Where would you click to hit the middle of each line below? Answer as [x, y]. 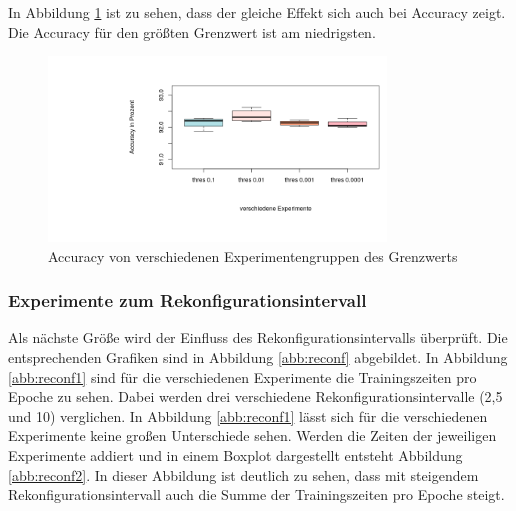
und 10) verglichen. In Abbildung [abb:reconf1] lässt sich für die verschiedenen [248, 415]
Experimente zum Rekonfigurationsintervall [187, 300]
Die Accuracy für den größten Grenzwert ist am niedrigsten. [192, 31]
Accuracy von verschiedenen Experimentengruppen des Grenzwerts [253, 255]
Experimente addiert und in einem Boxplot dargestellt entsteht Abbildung [235, 454]
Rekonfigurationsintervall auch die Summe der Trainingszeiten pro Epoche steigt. [256, 494]
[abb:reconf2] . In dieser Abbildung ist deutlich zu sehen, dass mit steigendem [243, 474]
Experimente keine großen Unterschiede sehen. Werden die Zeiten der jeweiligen [252, 435]
